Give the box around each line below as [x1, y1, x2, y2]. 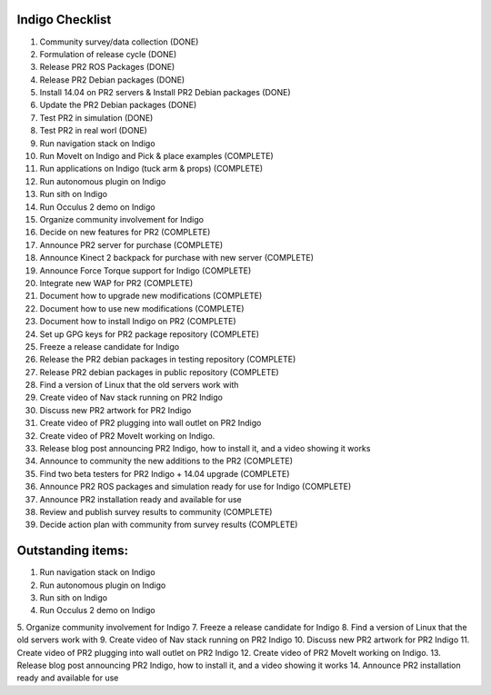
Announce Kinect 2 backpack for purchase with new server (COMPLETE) [39, 253, 314, 263]
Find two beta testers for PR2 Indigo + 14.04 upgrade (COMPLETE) [39, 468, 290, 479]
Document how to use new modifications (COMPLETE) [39, 303, 245, 313]
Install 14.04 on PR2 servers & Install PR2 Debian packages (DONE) [39, 87, 291, 98]
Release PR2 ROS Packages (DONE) [39, 62, 175, 73]
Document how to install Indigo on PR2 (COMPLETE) [39, 316, 236, 327]
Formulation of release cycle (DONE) [39, 48, 177, 59]
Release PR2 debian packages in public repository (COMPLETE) [39, 366, 279, 377]
